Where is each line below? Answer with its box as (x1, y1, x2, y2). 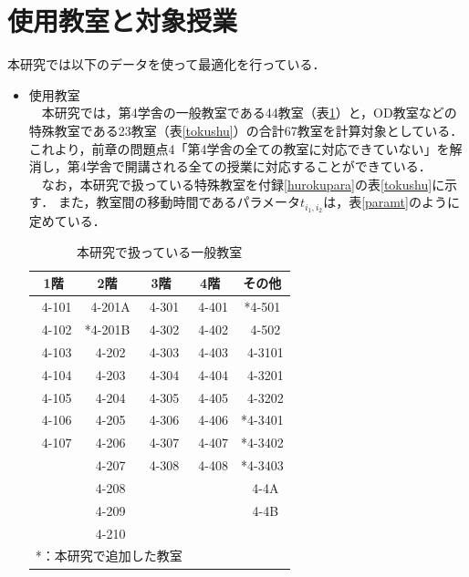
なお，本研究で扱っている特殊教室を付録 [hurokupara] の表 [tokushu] (41, 174, 433, 193)
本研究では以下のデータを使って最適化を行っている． (7, 55, 326, 74)
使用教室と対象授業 (7, 2, 238, 39)
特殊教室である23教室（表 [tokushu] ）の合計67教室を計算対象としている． (28, 120, 464, 139)
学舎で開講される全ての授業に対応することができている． (86, 157, 432, 176)
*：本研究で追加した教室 (35, 546, 182, 565)
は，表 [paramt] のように (323, 192, 460, 211)
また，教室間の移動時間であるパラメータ (57, 192, 301, 211)
